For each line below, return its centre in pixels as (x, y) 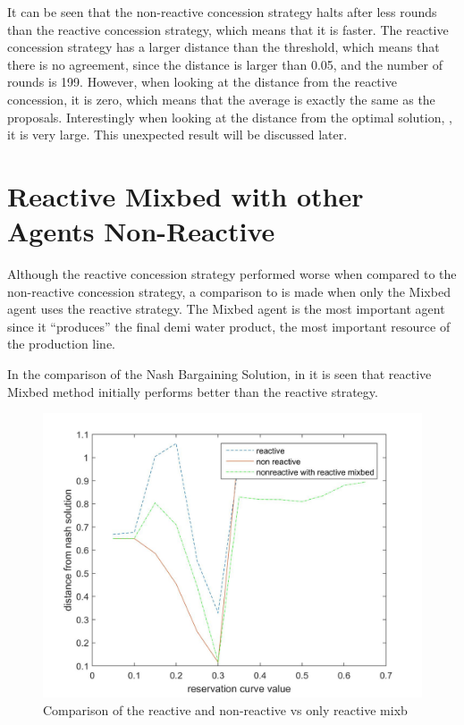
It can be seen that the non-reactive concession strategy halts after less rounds (222, 12)
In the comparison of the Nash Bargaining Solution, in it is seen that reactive (219, 374)
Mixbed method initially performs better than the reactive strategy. (193, 391)
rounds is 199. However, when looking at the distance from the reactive (202, 82)
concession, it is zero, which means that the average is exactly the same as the (221, 99)
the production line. (62, 344)
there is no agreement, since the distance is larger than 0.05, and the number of (225, 64)
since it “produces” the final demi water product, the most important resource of (229, 326)
